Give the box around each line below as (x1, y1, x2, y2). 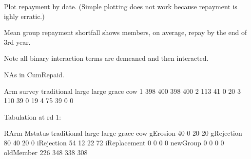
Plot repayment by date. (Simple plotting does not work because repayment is (4, 1, 237, 11)
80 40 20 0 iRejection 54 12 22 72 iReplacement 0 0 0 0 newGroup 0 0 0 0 (4, 137, 224, 147)
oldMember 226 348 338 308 (4, 147, 88, 157)
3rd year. (4, 36, 31, 47)
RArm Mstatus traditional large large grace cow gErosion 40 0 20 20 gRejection (4, 128, 242, 138)
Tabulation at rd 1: (4, 111, 61, 122)
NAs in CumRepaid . (4, 69, 64, 79)
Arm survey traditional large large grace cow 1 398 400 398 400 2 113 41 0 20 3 (4, 86, 241, 96)
